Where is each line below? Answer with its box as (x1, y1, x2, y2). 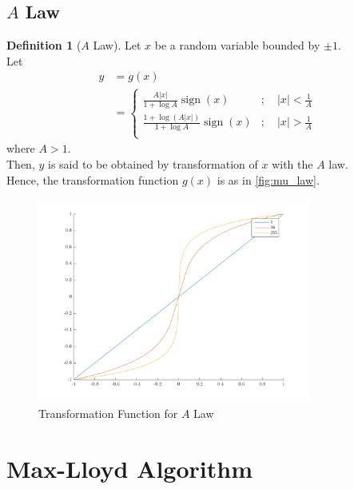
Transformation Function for (38, 404, 178, 421)
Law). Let (93, 37, 141, 54)
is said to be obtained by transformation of (47, 155, 258, 172)
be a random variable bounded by (154, 37, 320, 54)
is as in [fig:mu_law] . (217, 171, 320, 188)
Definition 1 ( (6, 37, 82, 54)
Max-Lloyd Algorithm (6, 451, 253, 484)
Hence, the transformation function (6, 171, 179, 188)
